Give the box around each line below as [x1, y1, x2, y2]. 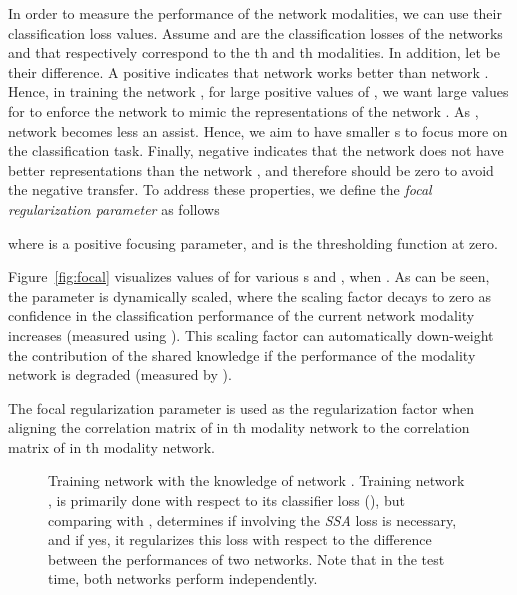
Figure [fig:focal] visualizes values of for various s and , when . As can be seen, [8, 266, 490, 287]
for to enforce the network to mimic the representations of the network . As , [8, 100, 479, 121]
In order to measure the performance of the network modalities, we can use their [8, 3, 502, 23]
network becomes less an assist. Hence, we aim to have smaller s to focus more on [8, 120, 508, 141]
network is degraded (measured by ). [8, 364, 232, 385]
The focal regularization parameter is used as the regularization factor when [8, 397, 475, 418]
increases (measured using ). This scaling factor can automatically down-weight [8, 324, 494, 345]
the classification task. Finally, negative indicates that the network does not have [8, 140, 504, 161]
